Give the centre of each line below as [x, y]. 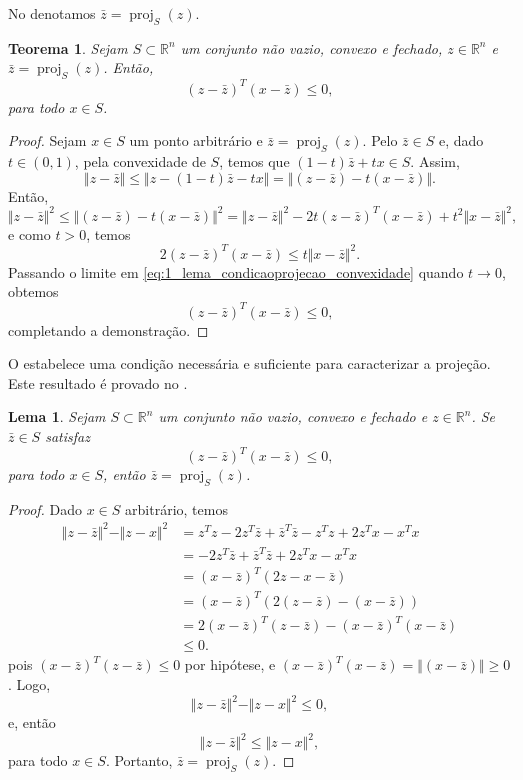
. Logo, [29, 683]
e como [29, 233]
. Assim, [435, 161]
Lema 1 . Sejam [57, 416]
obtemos [33, 291]
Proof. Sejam [47, 140]
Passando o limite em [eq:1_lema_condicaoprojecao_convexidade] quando [236, 271]
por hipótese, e [230, 664]
